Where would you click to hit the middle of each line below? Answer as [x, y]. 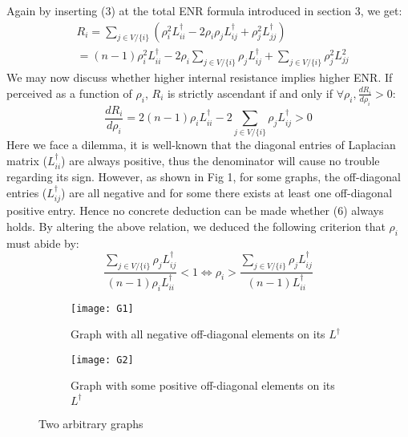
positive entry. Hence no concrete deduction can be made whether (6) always [195, 210]
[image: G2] [102, 360]
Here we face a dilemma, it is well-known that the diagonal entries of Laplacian [201, 145]
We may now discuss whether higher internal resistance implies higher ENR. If [200, 77]
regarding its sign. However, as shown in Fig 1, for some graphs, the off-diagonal [204, 177]
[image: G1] [102, 308]
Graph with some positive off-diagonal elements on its [203, 385]
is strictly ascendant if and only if [250, 93]
